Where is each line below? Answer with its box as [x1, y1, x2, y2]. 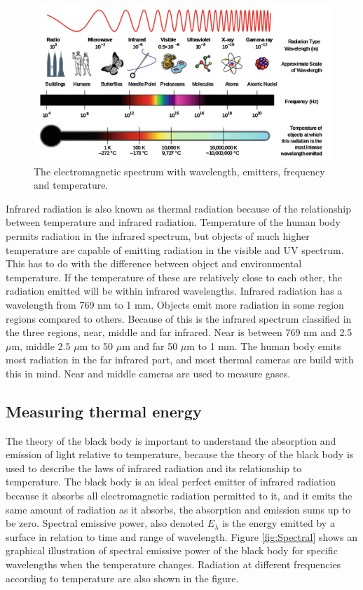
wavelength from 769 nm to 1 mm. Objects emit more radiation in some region [6, 297, 344, 311]
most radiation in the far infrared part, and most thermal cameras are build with [6, 352, 354, 367]
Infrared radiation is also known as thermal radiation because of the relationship [6, 201, 351, 215]
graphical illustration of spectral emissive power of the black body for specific [6, 543, 338, 558]
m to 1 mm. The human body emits [186, 338, 341, 353]
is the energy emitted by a [222, 516, 335, 530]
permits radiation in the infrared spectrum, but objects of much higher [6, 228, 310, 243]
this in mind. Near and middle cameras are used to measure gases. [6, 366, 291, 380]
